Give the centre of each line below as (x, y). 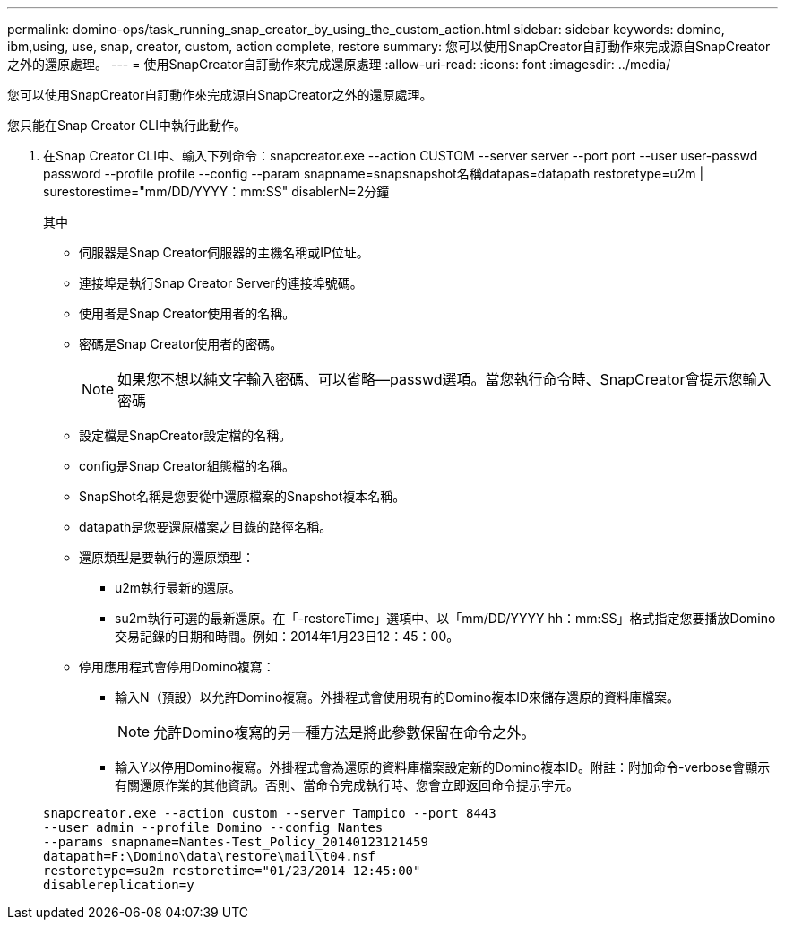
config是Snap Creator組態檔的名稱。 (187, 466)
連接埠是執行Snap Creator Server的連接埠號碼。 (221, 283)
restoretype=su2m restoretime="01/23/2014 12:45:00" (232, 871)
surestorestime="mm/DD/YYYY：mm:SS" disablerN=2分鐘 (216, 191)
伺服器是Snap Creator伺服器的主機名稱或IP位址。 (224, 252)
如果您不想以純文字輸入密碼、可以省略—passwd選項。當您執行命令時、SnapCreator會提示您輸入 (444, 379)
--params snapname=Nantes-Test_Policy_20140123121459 (236, 842)
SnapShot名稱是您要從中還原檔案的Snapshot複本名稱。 (242, 496)
